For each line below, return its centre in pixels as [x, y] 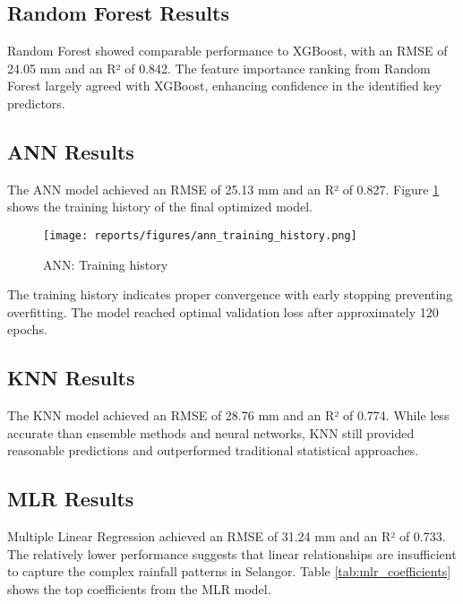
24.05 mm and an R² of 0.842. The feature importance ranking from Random [219, 68]
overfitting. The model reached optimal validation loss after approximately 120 [223, 311]
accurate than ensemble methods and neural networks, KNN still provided [211, 432]
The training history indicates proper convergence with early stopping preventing [230, 294]
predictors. [36, 103]
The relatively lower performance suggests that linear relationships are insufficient [232, 553]
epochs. [27, 329]
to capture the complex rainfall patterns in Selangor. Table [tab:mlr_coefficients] [229, 571]
